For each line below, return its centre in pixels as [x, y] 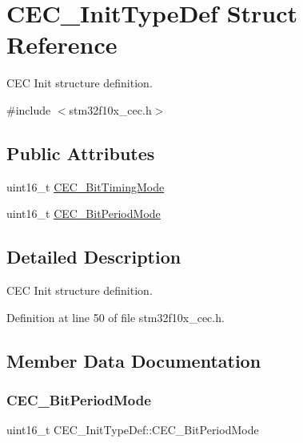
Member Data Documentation [134, 360]
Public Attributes [81, 153]
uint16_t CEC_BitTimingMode [86, 186]
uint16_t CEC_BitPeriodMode [84, 213]
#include [29, 109]
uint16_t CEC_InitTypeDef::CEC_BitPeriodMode [133, 430]
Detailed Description [94, 257]
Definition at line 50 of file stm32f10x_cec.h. [116, 317]
